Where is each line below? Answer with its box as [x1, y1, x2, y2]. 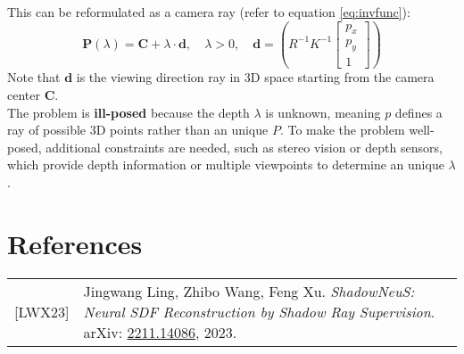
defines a [394, 103, 443, 121]
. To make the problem [279, 120, 405, 139]
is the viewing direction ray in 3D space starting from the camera [76, 68, 435, 86]
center [7, 85, 40, 103]
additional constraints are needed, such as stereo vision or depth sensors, [46, 137, 443, 156]
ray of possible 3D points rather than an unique [7, 120, 269, 139]
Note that [7, 68, 61, 86]
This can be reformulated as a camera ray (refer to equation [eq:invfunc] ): [7, 3, 410, 21]
